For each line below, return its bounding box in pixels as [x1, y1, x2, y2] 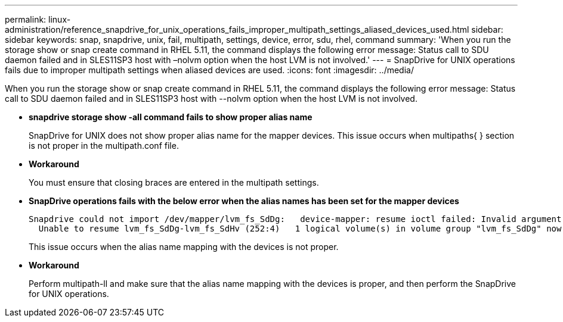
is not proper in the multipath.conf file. [29, 140, 179, 151]
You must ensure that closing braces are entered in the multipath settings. [29, 177, 319, 187]
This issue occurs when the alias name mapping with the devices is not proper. [29, 242, 339, 252]
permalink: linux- [5, 14, 71, 24]
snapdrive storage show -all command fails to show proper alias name [29, 112, 313, 122]
